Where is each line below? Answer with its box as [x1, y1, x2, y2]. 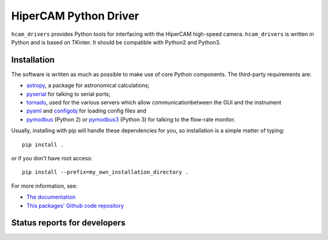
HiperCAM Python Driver [11, 9, 139, 22]
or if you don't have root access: [11, 154, 93, 162]
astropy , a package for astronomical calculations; [26, 82, 150, 89]
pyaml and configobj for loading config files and [26, 107, 147, 115]
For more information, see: [11, 182, 78, 190]
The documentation [26, 193, 76, 201]
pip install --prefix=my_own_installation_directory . [22, 169, 189, 176]
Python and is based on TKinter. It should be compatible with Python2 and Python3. [11, 38, 221, 46]
